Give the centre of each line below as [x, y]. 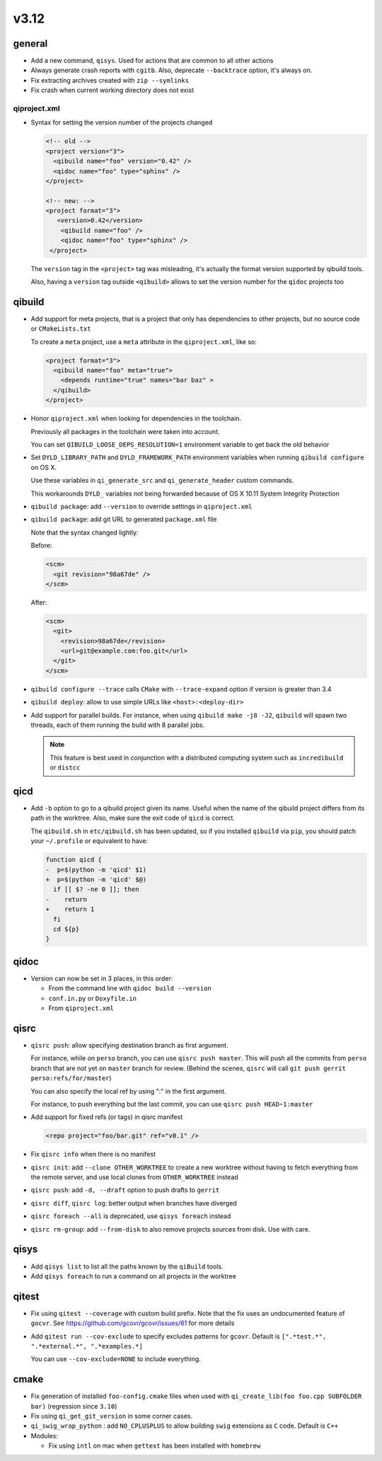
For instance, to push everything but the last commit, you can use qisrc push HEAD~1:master [172, 1104]
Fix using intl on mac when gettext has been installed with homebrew [155, 1446]
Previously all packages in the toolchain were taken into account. [125, 431]
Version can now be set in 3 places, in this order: [102, 978]
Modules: [44, 1436]
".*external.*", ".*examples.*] [87, 1346]
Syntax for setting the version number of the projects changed [122, 122]
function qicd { [74, 860]
